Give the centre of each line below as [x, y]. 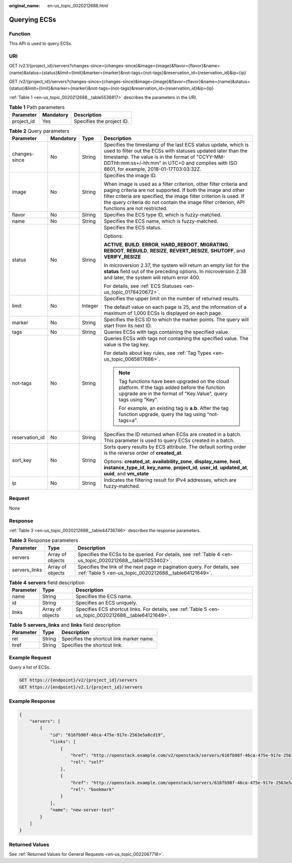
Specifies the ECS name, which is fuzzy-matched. [161, 221]
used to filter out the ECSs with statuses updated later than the [176, 151]
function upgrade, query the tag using [162, 414]
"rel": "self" [87, 762]
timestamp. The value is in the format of [149, 157]
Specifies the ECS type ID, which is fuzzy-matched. [163, 215]
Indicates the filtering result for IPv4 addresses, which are [170, 480]
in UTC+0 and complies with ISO [200, 163]
